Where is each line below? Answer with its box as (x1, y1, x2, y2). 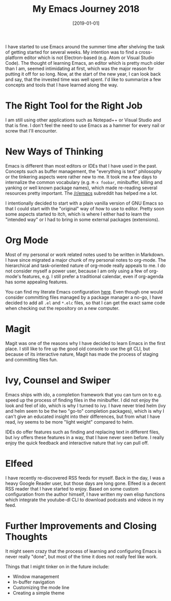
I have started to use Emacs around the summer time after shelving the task (5, 43, 165, 49)
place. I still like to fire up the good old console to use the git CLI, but (5, 345, 150, 352)
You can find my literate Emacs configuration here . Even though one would (5, 288, 163, 295)
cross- (138, 49, 153, 55)
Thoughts (5, 531, 48, 542)
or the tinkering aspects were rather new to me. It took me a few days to (5, 173, 158, 180)
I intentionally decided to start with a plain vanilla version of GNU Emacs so (5, 200, 164, 206)
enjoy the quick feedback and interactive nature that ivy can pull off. (5, 440, 149, 446)
